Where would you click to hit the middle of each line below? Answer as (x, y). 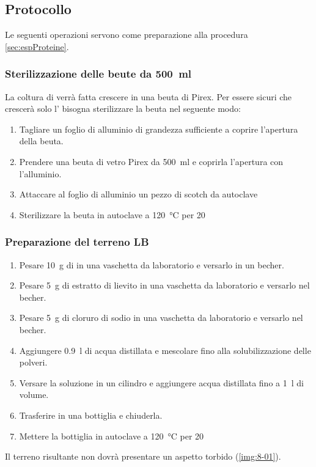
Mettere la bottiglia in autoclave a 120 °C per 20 (112, 436)
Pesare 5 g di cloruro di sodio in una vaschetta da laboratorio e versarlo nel (161, 318)
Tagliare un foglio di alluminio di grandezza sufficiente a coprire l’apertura (159, 129)
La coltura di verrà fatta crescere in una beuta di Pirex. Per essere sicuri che (149, 96)
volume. (34, 395)
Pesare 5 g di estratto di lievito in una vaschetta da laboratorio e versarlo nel (164, 285)
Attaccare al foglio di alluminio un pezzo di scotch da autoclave (138, 194)
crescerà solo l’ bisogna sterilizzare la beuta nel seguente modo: (123, 108)
